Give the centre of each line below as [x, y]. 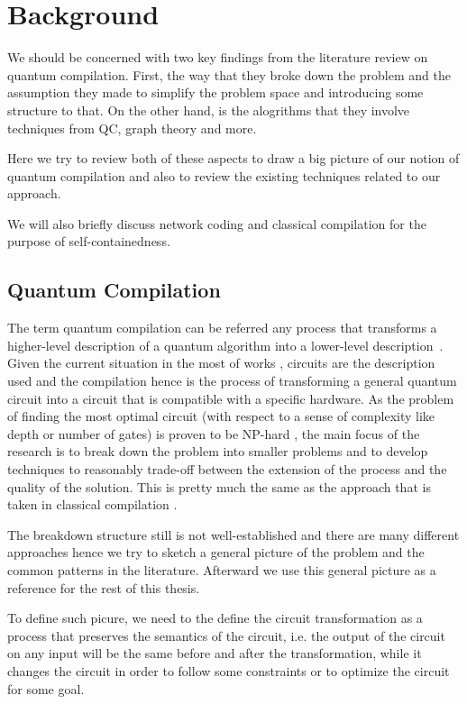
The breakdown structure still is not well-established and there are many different [233, 534]
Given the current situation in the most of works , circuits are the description [221, 363]
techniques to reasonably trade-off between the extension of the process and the [227, 469]
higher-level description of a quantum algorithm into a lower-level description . [225, 345]
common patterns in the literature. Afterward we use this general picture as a [222, 569]
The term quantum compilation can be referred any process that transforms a [222, 328]
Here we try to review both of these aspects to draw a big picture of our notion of [233, 158]
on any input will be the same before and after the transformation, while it [215, 653]
